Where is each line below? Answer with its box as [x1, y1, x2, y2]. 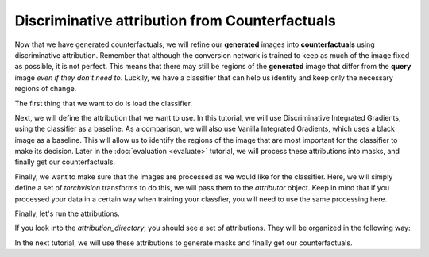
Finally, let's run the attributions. [14, 209, 120, 218]
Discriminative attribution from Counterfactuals [14, 12, 337, 29]
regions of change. [14, 84, 77, 94]
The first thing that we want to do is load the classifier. [14, 98, 193, 108]
